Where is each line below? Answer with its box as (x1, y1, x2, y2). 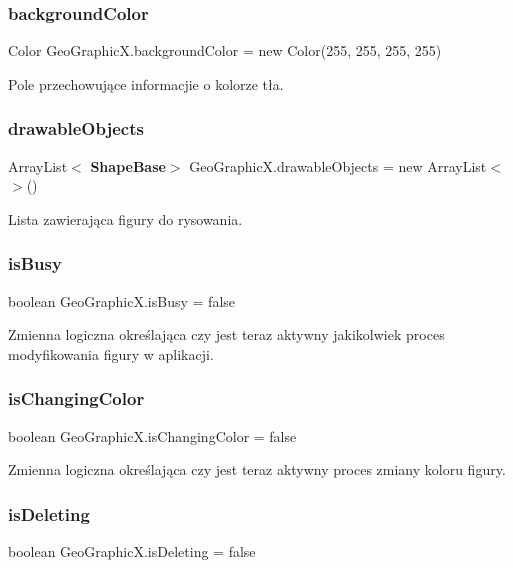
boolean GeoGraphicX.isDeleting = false (8, 541, 256, 562)
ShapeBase (90, 155, 166, 176)
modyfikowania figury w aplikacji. (8, 343, 214, 364)
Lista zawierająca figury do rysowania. (8, 208, 243, 229)
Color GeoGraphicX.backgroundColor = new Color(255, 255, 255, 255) (8, 40, 442, 61)
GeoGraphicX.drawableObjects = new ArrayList (189, 155, 487, 176)
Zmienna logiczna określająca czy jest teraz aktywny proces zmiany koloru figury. (8, 459, 506, 480)
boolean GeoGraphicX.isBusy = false (8, 290, 236, 311)
